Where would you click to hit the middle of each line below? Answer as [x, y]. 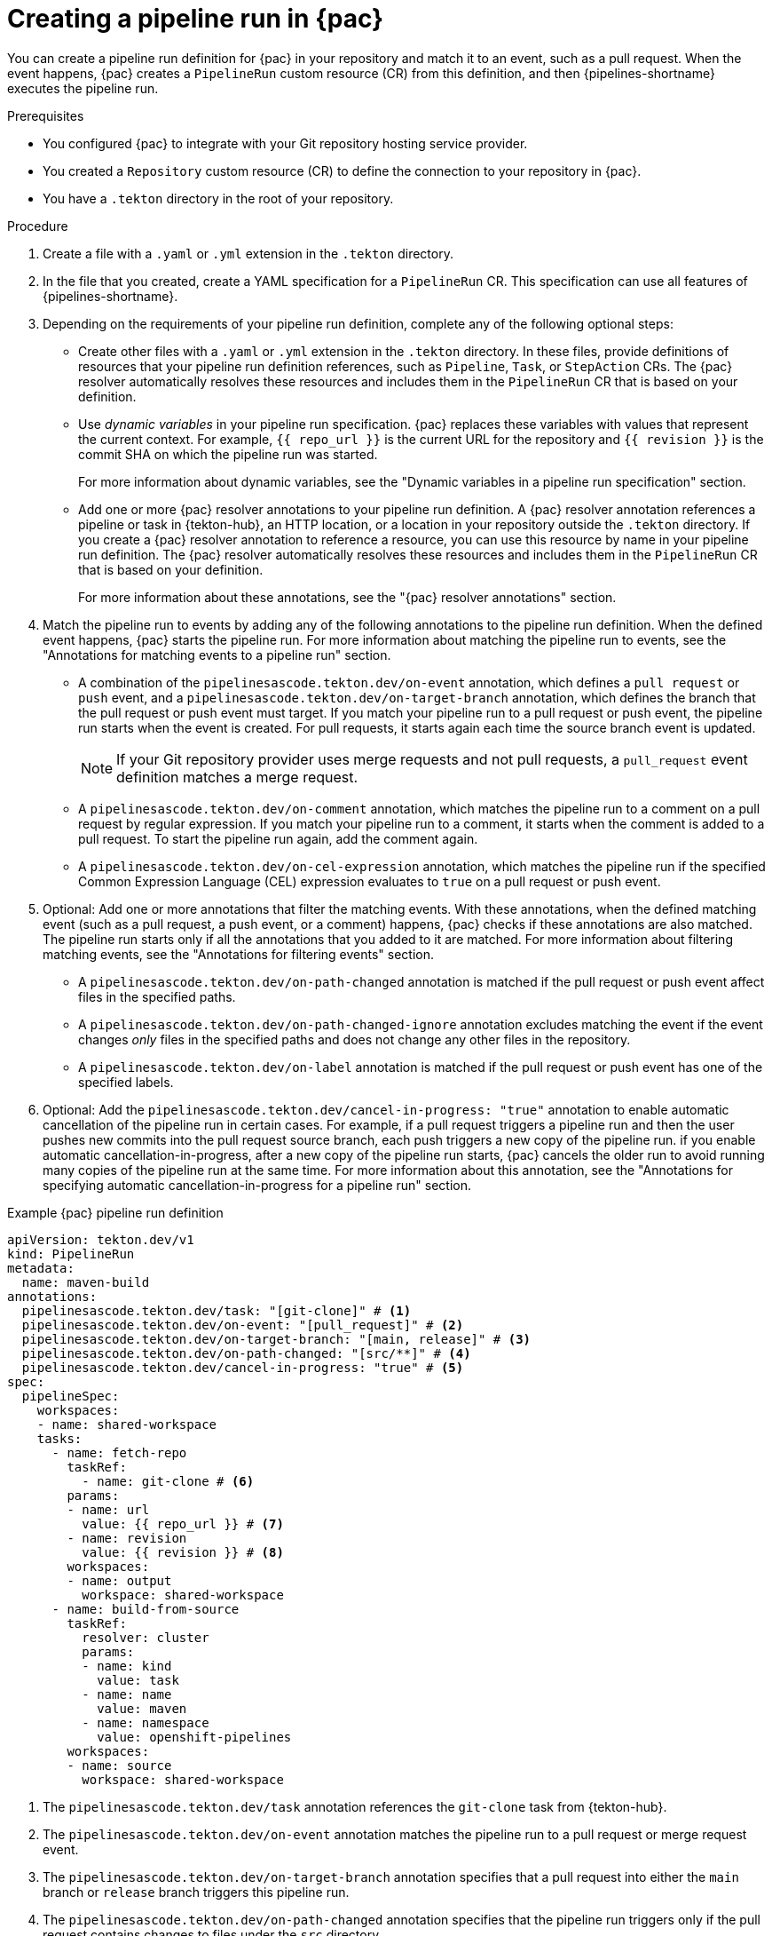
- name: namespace [146, 1722]
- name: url [108, 1509]
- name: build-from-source [146, 1609]
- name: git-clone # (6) [168, 1481]
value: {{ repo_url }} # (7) [183, 1523]
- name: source [119, 1765]
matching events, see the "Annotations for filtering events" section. [239, 954]
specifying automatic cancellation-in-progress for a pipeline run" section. [257, 1185]
